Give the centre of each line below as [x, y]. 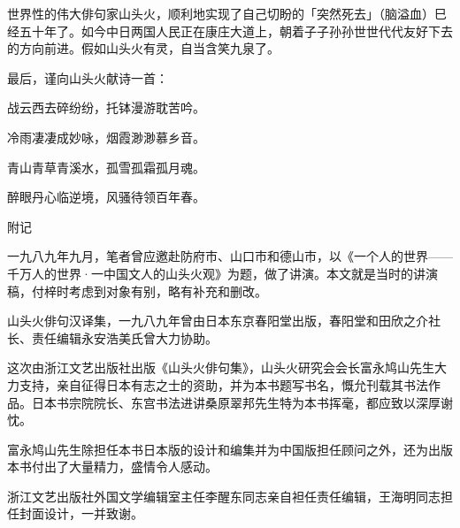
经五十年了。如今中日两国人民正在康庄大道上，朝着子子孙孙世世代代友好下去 [230, 31]
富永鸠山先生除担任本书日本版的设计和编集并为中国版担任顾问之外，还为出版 [230, 449]
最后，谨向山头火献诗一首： [88, 77]
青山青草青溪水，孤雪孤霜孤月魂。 [106, 167]
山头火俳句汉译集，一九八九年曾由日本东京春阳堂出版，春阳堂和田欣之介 [218, 321]
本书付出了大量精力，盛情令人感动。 [112, 467]
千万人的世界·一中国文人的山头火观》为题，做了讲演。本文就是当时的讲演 [222, 273]
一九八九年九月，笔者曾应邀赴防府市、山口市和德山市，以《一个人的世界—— [230, 256]
